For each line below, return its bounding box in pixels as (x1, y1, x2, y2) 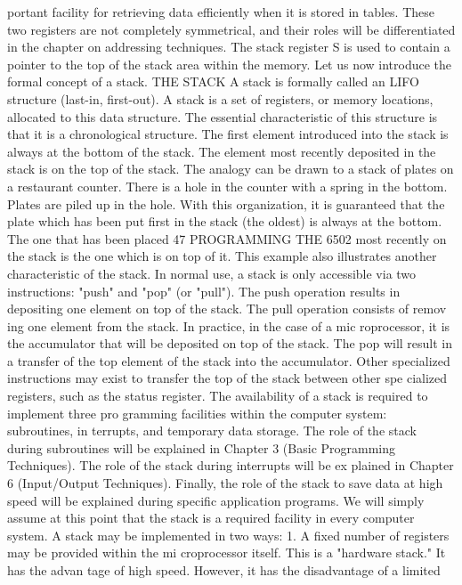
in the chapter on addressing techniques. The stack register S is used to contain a (7, 37, 450, 56)
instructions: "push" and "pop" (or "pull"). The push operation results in (7, 281, 401, 300)
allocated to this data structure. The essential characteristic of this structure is (7, 107, 438, 126)
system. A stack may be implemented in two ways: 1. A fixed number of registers (7, 525, 450, 544)
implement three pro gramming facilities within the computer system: (7, 403, 387, 422)
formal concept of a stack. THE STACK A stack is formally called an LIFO (7, 72, 419, 91)
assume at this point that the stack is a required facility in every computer (7, 508, 415, 527)
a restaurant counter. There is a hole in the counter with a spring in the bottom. (7, 176, 448, 195)
